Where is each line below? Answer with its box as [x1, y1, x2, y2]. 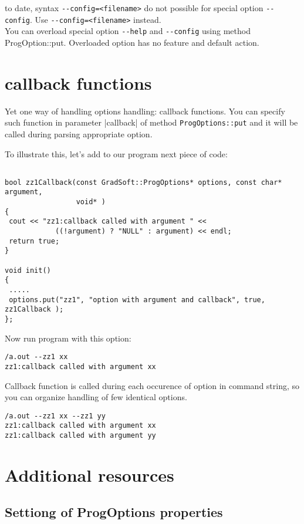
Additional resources [5, 462, 174, 486]
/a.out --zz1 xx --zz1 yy [5, 411, 106, 420]
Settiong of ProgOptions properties [5, 503, 223, 521]
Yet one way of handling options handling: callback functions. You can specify [5, 104, 285, 117]
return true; [9, 236, 60, 245]
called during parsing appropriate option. [5, 127, 153, 140]
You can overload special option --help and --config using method [5, 25, 251, 37]
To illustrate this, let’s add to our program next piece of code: [5, 147, 228, 160]
